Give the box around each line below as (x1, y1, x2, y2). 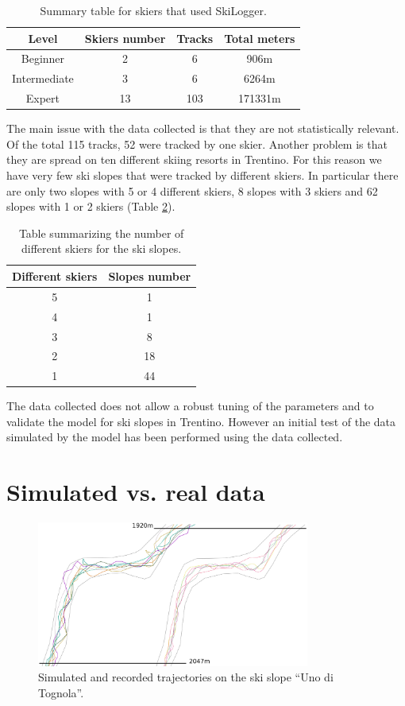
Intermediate (12, 70, 74, 87)
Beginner (21, 50, 65, 67)
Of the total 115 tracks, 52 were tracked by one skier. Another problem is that (6, 135, 388, 152)
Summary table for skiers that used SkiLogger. (40, 2, 267, 18)
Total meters (224, 29, 295, 46)
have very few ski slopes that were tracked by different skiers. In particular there (6, 167, 399, 183)
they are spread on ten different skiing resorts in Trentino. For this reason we (6, 151, 382, 168)
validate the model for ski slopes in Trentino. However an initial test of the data (6, 413, 396, 429)
